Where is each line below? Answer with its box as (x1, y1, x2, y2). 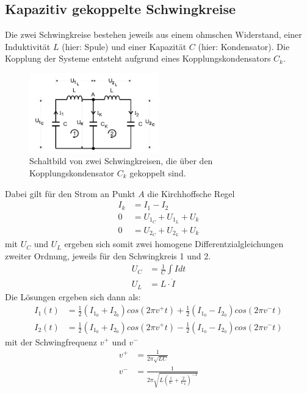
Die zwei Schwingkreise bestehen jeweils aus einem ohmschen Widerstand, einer (5, 28, 302, 41)
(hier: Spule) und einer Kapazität (62, 40, 187, 52)
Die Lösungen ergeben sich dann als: (5, 290, 141, 303)
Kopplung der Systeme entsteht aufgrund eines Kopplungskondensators (5, 52, 271, 65)
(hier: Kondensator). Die (198, 40, 290, 52)
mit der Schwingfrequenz (5, 335, 97, 348)
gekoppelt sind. (129, 166, 186, 179)
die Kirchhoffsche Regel (147, 187, 235, 200)
